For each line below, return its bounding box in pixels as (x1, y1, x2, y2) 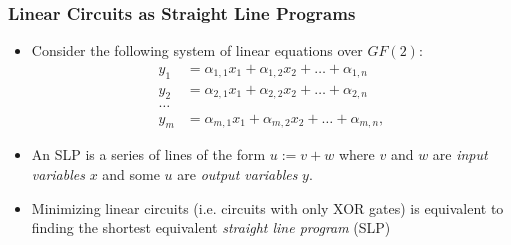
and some (102, 163, 160, 184)
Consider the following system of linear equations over (31, 40, 363, 61)
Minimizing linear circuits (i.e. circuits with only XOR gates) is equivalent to (31, 197, 504, 218)
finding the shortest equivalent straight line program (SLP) (31, 217, 391, 238)
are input (432, 144, 488, 165)
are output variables (177, 163, 298, 184)
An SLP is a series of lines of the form (31, 144, 266, 165)
